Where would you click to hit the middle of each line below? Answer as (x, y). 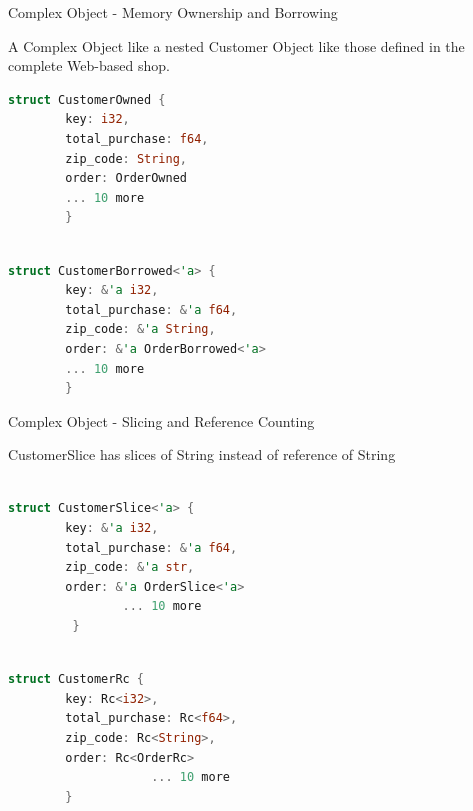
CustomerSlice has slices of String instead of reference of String (202, 454)
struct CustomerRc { (76, 679)
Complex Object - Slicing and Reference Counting (161, 420)
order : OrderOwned (126, 178)
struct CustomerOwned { (87, 99)
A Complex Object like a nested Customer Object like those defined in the (236, 45)
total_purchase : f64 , (137, 138)
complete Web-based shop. (89, 65)
